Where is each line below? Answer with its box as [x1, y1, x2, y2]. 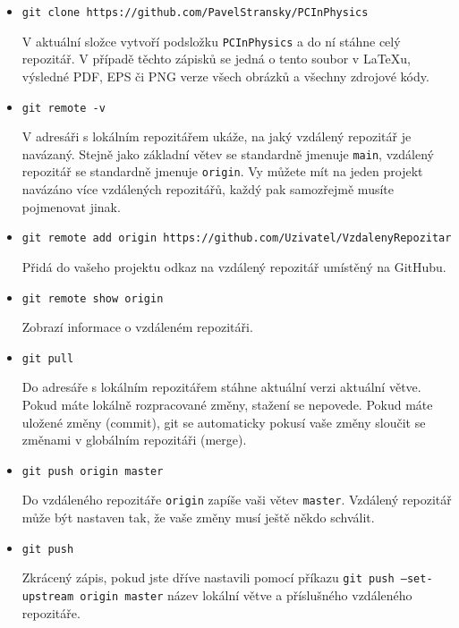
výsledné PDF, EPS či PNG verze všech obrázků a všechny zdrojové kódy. [21, 66, 429, 85]
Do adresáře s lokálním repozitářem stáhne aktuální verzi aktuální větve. [21, 378, 421, 396]
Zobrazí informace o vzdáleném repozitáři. [21, 318, 253, 336]
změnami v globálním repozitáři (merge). [21, 430, 247, 449]
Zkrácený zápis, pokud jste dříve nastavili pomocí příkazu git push [21, 568, 395, 587]
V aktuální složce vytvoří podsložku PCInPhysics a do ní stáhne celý [21, 31, 401, 50]
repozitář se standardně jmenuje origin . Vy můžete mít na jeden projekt [21, 162, 423, 181]
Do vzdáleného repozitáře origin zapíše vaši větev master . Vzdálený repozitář [21, 490, 452, 509]
